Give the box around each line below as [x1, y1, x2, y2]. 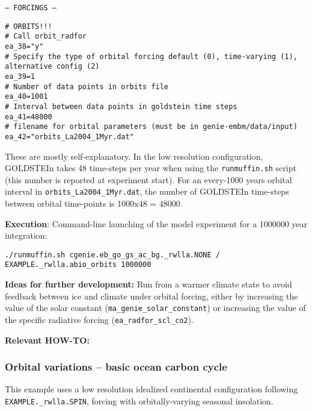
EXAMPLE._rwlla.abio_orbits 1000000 [5, 260, 151, 269]
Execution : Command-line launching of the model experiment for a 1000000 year [5, 217, 308, 230]
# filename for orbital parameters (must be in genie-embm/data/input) [5, 122, 298, 131]
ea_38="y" [5, 42, 44, 51]
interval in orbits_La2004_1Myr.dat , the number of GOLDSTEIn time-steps [5, 185, 289, 198]
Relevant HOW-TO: [5, 333, 90, 346]
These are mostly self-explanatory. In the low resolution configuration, [5, 149, 263, 162]
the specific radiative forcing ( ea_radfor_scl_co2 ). [5, 313, 194, 325]
